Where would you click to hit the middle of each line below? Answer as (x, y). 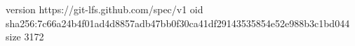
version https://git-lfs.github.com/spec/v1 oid (105, 9)
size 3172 (25, 37)
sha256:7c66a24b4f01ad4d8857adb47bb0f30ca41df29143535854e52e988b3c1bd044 (178, 23)
